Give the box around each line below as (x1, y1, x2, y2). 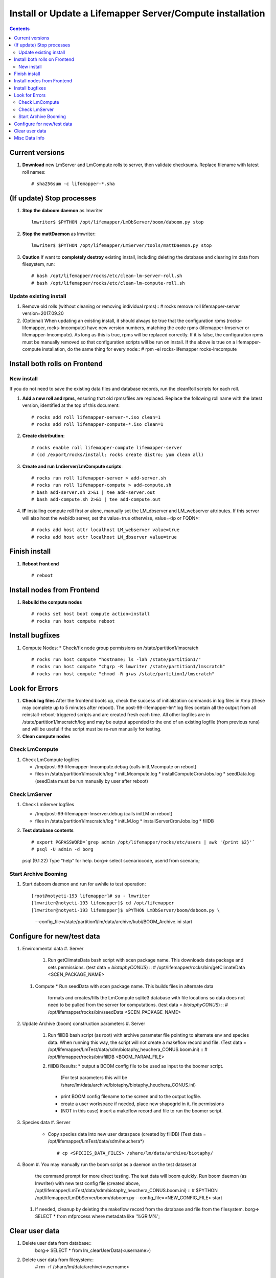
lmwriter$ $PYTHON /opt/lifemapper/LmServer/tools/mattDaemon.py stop (31, 243, 212, 248)
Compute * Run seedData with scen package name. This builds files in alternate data (35, 983, 214, 989)
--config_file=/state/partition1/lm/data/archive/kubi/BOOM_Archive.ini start (35, 919, 193, 925)
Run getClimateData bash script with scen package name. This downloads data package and (48, 957, 244, 963)
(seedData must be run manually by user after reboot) (35, 778, 148, 784)
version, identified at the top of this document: (22, 402, 120, 408)
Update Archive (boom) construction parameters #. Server (22, 1020, 146, 1027)
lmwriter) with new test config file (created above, (35, 1180, 140, 1186)
